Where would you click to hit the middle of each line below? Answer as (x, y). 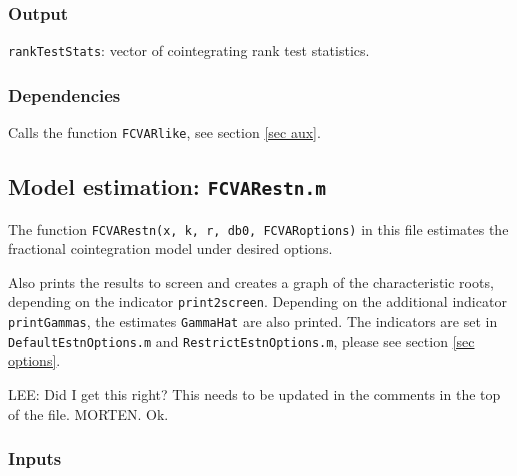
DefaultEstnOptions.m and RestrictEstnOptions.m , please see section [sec (241, 340)
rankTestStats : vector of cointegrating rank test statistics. (189, 50)
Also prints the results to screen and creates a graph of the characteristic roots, (251, 281)
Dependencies (64, 94)
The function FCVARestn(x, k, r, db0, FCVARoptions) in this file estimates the (258, 228)
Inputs (35, 458)
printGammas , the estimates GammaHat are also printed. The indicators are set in (253, 321)
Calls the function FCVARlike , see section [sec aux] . (164, 132)
